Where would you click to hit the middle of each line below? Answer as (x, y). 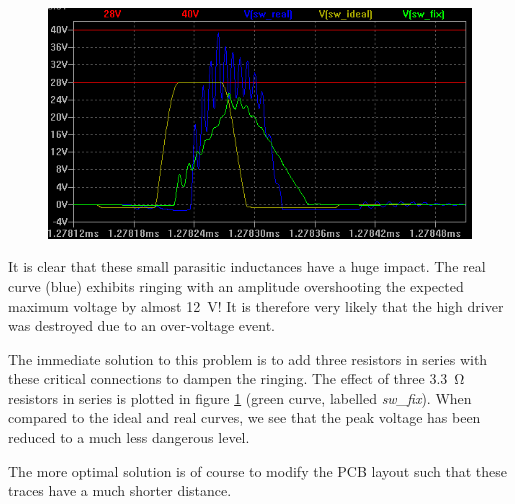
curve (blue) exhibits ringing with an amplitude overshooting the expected (236, 285)
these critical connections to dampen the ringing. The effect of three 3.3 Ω (236, 378)
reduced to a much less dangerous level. (129, 437)
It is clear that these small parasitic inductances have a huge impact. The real (247, 266)
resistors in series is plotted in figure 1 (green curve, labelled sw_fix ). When (240, 397)
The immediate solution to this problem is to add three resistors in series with (248, 358)
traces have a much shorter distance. (120, 490)
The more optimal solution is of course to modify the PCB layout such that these (257, 470)
